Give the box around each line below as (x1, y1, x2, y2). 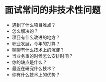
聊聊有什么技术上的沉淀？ (11, 47, 65, 53)
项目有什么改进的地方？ (11, 34, 60, 40)
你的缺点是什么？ (11, 59, 47, 65)
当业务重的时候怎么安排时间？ (11, 53, 73, 59)
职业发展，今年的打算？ (11, 40, 60, 46)
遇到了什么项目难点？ (11, 22, 56, 28)
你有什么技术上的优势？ (11, 72, 60, 78)
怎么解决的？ (11, 28, 38, 34)
